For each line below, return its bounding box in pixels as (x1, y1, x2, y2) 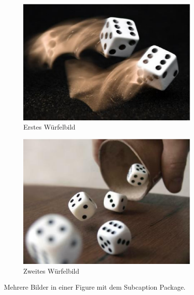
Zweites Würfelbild (23, 265, 80, 276)
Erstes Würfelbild (23, 122, 76, 132)
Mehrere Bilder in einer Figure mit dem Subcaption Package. (4, 282, 186, 292)
